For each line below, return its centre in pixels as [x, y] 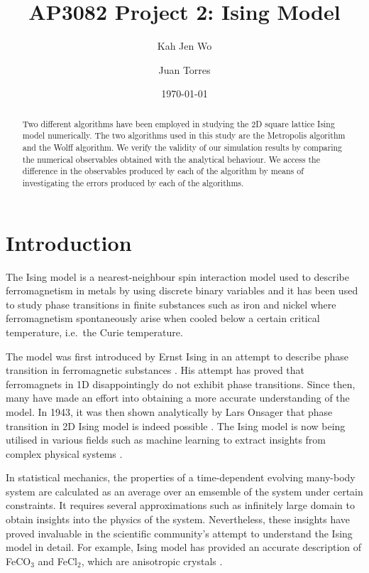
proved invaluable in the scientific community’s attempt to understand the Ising [179, 533]
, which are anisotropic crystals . [152, 561]
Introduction [69, 242]
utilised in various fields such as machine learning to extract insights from [166, 440]
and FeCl [57, 561]
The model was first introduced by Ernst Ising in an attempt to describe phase [177, 356]
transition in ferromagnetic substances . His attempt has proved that [155, 370]
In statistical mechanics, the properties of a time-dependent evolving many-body [181, 477]
